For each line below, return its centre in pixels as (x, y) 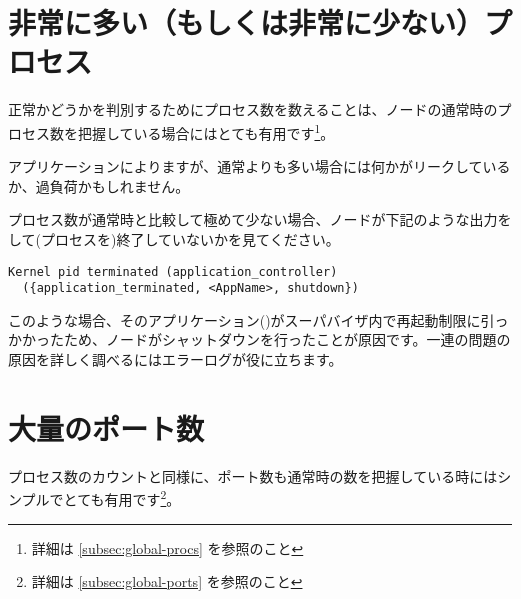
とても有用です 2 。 (122, 497)
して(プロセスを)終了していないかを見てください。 (174, 238)
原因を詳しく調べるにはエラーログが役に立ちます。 (175, 359)
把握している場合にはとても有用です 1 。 (206, 131)
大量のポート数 (106, 427)
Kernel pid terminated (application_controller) (173, 271)
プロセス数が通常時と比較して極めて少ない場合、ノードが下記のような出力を (260, 219)
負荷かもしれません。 (119, 185)
